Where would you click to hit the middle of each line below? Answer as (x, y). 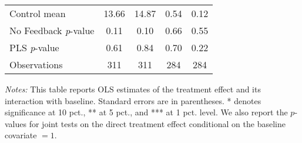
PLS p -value (34, 47)
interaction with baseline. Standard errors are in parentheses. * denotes (133, 100)
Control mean (38, 13)
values (16, 123)
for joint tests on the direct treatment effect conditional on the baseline (157, 123)
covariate (21, 135)
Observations (36, 64)
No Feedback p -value (52, 30)
